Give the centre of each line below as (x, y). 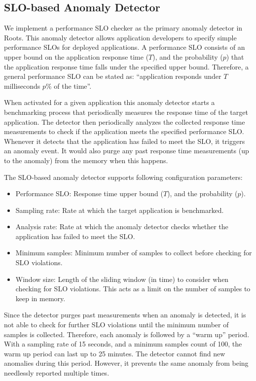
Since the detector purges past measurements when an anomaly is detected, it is (125, 315)
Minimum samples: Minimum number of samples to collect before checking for (134, 253)
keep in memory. (40, 298)
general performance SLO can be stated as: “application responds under (113, 76)
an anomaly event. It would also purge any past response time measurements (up (127, 151)
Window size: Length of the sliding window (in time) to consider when (122, 279)
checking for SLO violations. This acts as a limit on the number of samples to (133, 289)
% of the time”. (69, 86)
